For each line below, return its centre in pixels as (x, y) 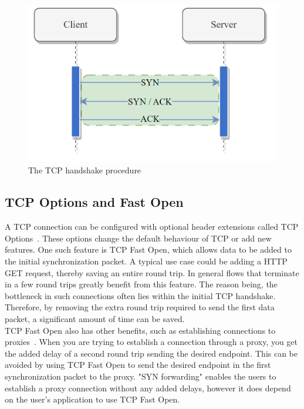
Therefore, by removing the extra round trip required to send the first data (140, 307)
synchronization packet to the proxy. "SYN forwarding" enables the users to (141, 376)
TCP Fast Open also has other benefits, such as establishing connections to (140, 330)
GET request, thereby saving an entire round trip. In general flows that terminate (152, 272)
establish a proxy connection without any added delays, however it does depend (148, 388)
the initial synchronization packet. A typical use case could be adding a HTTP (146, 261)
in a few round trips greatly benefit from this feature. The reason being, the (141, 284)
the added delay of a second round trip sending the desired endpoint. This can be (151, 353)
